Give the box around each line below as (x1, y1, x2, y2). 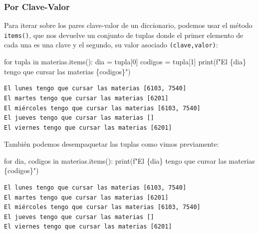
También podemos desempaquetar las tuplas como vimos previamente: (4, 139, 219, 149)
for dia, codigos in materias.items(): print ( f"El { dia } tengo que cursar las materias (4, 155, 255, 166)
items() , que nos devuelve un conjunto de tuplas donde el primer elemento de (4, 29, 244, 40)
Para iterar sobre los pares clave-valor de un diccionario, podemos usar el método (4, 20, 253, 30)
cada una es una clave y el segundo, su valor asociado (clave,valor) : (4, 39, 218, 50)
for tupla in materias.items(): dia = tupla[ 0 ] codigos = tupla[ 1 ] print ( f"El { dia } (4, 56, 247, 67)
